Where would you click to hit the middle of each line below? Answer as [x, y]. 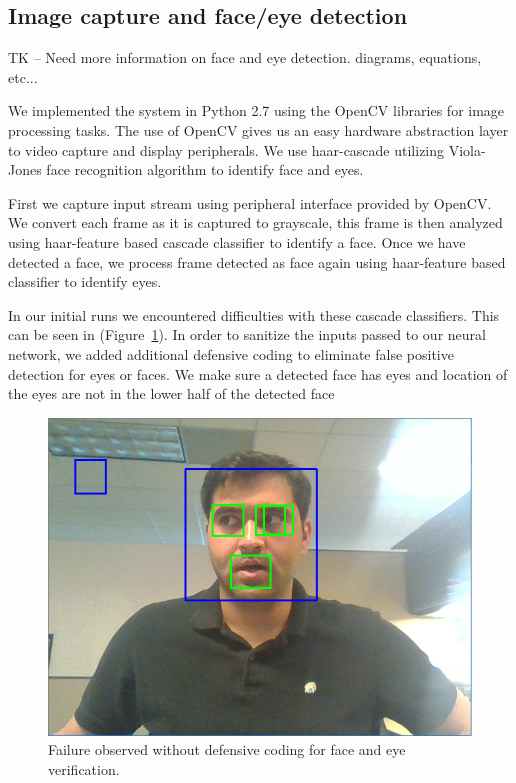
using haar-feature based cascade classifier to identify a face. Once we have [237, 241]
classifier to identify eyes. [85, 281]
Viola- [467, 149]
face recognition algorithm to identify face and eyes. [205, 169]
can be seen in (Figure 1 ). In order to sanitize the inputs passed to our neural [247, 334]
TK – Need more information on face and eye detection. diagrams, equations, [245, 57]
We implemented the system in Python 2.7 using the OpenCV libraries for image [256, 110]
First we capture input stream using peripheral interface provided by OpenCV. [250, 202]
